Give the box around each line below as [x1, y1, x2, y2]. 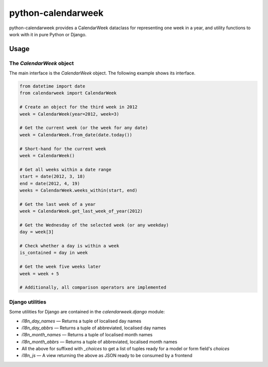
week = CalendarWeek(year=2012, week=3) [19, 111, 119, 117]
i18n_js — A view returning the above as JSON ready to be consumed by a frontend [21, 353, 193, 359]
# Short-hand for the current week [19, 146, 106, 151]
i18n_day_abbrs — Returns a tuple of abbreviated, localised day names [21, 325, 166, 331]
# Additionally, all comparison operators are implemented [19, 285, 166, 290]
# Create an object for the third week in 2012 [19, 104, 137, 110]
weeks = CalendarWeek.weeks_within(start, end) [19, 187, 137, 193]
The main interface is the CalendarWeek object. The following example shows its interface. [9, 70, 196, 76]
